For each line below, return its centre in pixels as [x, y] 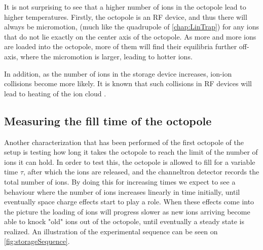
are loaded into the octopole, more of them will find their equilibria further [121, 46]
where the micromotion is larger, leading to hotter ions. [106, 56]
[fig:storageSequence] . [37, 241]
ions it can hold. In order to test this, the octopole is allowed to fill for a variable [130, 162]
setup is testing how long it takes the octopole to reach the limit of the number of [131, 152]
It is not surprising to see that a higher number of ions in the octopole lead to [125, 7]
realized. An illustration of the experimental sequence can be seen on [111, 231]
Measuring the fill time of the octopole [108, 120]
